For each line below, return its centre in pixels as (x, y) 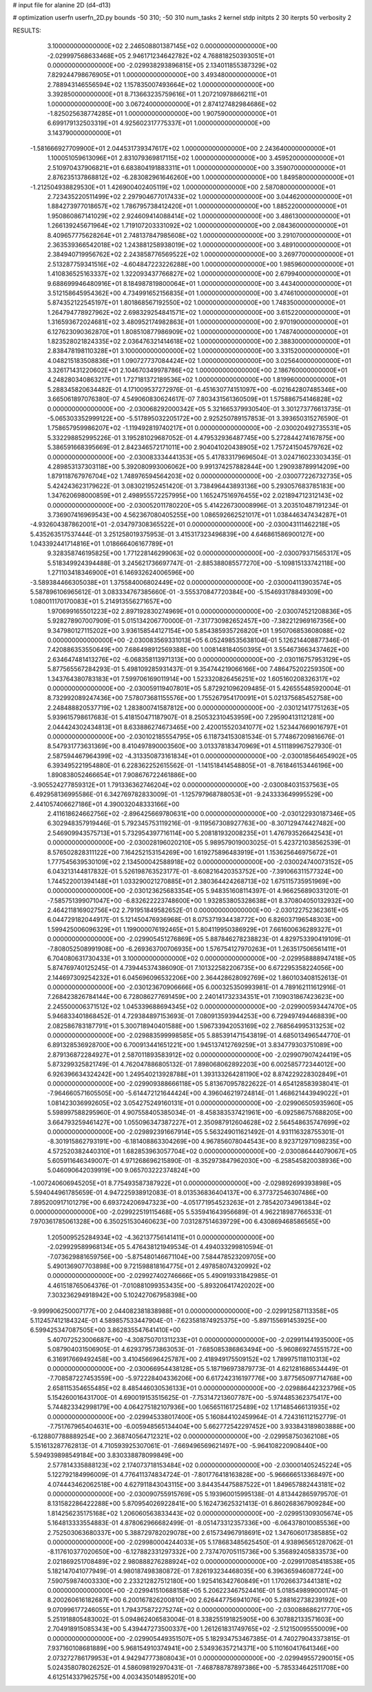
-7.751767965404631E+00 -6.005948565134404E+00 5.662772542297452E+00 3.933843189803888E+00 (201, 1427)
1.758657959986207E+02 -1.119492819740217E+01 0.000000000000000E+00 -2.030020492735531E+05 (199, 428)
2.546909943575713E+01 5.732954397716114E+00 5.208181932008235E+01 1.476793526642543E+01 (195, 833)
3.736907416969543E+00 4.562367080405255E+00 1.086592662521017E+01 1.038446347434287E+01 (197, 515)
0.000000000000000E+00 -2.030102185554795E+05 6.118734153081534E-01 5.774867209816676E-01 (196, 736)
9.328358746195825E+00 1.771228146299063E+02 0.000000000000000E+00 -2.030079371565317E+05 (199, 553)
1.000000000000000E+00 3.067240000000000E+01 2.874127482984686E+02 (162, 104)
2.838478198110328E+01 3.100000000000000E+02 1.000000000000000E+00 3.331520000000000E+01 (198, 351)
